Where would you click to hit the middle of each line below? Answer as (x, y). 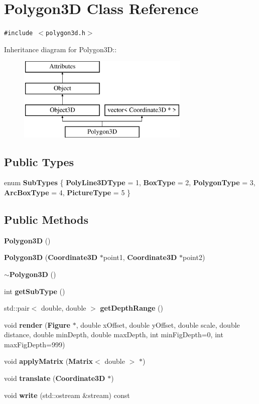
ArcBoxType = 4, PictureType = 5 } (68, 192)
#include (19, 33)
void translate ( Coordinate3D (55, 378)
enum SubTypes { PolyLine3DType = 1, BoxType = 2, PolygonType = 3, (130, 182)
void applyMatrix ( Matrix (49, 361)
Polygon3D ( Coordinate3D (51, 257)
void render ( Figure (37, 324)
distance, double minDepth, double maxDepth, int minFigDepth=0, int (114, 334)
